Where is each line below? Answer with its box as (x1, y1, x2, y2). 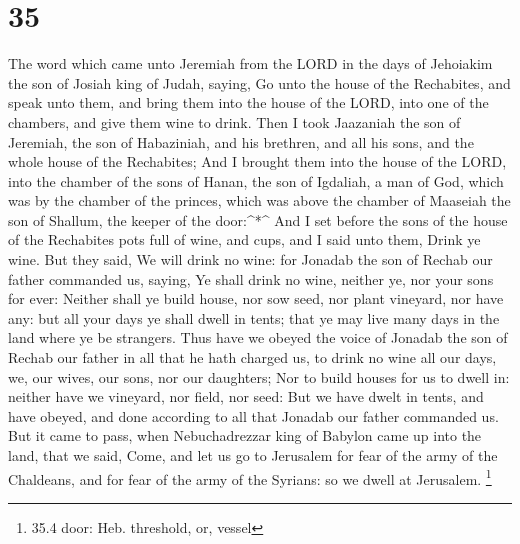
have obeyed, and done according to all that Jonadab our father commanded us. (8, 405, 499, 426)
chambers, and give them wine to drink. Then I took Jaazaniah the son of (8, 111, 461, 132)
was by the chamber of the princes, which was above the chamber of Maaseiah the (8, 190, 511, 211)
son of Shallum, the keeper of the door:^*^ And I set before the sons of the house (8, 209, 508, 230)
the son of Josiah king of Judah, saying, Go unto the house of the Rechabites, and (8, 72, 511, 93)
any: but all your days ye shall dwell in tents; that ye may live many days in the (8, 307, 500, 328)
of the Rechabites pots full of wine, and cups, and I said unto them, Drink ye (8, 229, 481, 250)
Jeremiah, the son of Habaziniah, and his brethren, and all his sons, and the (8, 131, 474, 152)
